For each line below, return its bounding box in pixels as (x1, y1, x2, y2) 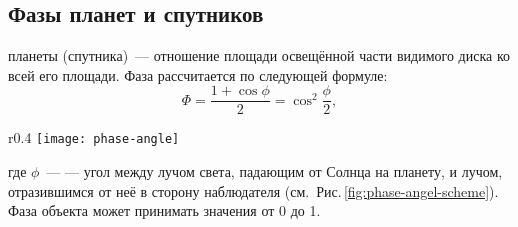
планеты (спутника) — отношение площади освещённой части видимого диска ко (8, 45, 510, 66)
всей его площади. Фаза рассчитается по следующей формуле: (8, 64, 388, 85)
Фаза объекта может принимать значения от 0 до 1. (8, 200, 321, 221)
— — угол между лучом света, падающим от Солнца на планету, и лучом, (46, 161, 503, 182)
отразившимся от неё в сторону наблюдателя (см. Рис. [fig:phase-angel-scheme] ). (8, 180, 499, 201)
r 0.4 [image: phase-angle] (8, 127, 180, 148)
